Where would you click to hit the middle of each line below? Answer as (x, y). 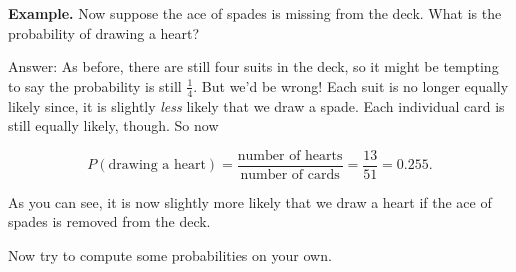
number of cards (290, 174)
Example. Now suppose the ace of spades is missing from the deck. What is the (255, 13)
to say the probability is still (95, 85)
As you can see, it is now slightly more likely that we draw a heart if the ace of (250, 201)
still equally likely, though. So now (113, 125)
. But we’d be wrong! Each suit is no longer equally (351, 85)
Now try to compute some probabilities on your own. (170, 255)
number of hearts (290, 155)
